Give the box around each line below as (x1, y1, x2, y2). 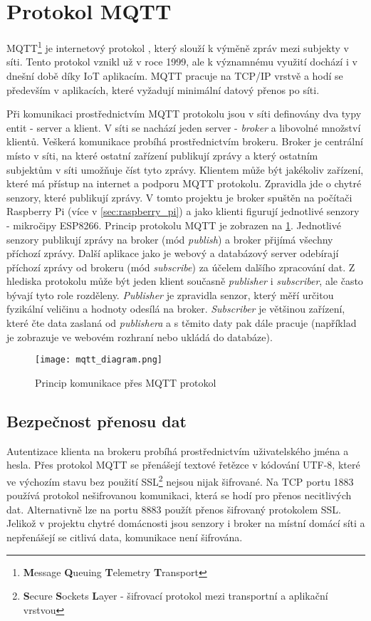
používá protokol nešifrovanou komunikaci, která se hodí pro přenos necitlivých (6, 488, 352, 503)
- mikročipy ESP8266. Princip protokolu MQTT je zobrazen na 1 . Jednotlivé (6, 217, 341, 232)
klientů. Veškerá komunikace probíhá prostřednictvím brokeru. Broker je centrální (6, 134, 363, 149)
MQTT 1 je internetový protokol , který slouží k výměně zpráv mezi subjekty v (6, 38, 349, 55)
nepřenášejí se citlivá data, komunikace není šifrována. (6, 529, 243, 544)
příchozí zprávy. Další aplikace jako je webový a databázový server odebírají (6, 246, 339, 261)
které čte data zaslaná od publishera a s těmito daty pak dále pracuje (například (6, 315, 357, 330)
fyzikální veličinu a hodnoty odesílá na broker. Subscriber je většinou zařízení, (6, 301, 345, 316)
